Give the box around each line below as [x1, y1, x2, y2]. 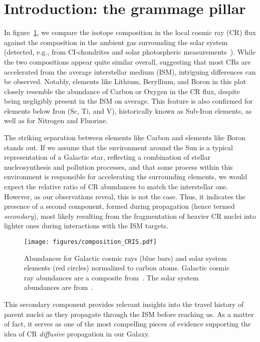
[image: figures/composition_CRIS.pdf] [24, 238, 157, 245]
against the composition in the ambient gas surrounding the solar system [4, 37, 228, 47]
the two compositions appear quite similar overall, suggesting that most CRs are [4, 56, 251, 67]
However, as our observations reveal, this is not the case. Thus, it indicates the [4, 191, 245, 201]
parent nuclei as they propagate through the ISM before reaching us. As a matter [4, 308, 254, 319]
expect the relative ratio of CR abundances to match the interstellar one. [4, 181, 228, 192]
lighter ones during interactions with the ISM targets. [4, 220, 168, 231]
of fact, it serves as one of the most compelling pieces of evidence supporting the [4, 318, 251, 329]
